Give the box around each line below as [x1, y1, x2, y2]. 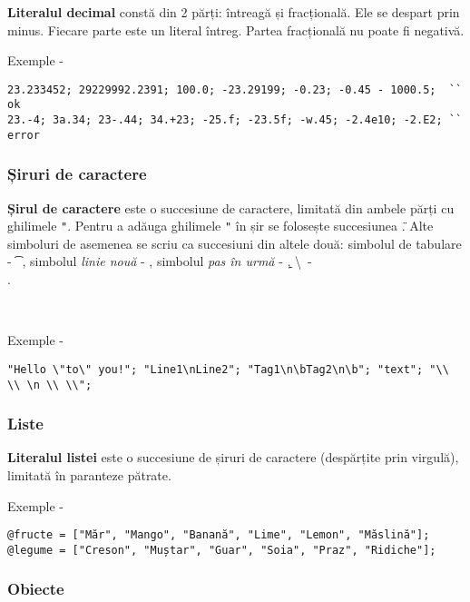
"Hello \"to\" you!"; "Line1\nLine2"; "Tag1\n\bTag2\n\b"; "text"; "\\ [7, 362, 449, 376]
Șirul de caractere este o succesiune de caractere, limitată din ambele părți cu [7, 198, 455, 217]
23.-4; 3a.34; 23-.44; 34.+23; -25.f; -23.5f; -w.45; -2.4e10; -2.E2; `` [7, 113, 463, 127]
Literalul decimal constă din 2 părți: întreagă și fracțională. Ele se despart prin [7, 3, 460, 21]
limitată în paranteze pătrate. [7, 466, 171, 485]
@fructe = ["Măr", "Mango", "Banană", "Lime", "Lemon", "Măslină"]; [7, 528, 430, 542]
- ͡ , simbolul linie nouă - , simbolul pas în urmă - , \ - [7, 252, 312, 271]
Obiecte [7, 577, 64, 600]
